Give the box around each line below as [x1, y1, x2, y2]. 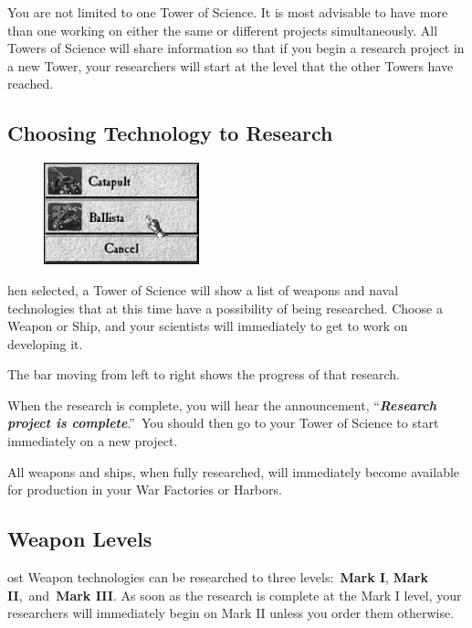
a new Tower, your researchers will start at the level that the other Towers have [7, 56, 454, 75]
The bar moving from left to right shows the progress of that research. [7, 365, 400, 384]
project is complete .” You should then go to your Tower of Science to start [7, 413, 439, 432]
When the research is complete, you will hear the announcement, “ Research [7, 395, 437, 414]
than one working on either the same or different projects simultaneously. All [7, 20, 438, 39]
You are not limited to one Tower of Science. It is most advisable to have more [7, 3, 448, 21]
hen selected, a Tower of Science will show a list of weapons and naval [7, 280, 399, 299]
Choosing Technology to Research [7, 119, 333, 147]
